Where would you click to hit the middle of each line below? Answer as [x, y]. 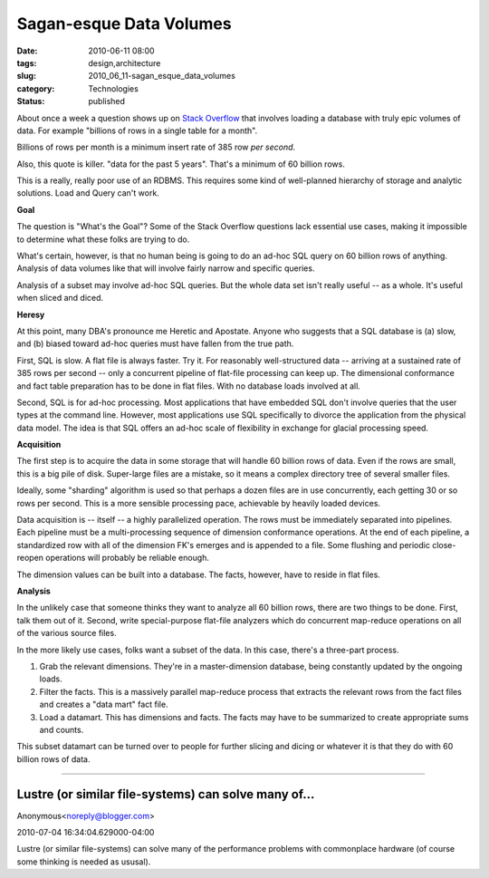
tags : [27, 63]
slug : [26, 76]
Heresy [31, 314]
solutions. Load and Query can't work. [88, 193]
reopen [30, 558]
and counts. [62, 729]
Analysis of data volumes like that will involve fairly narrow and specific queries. [166, 268]
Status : [31, 101]
